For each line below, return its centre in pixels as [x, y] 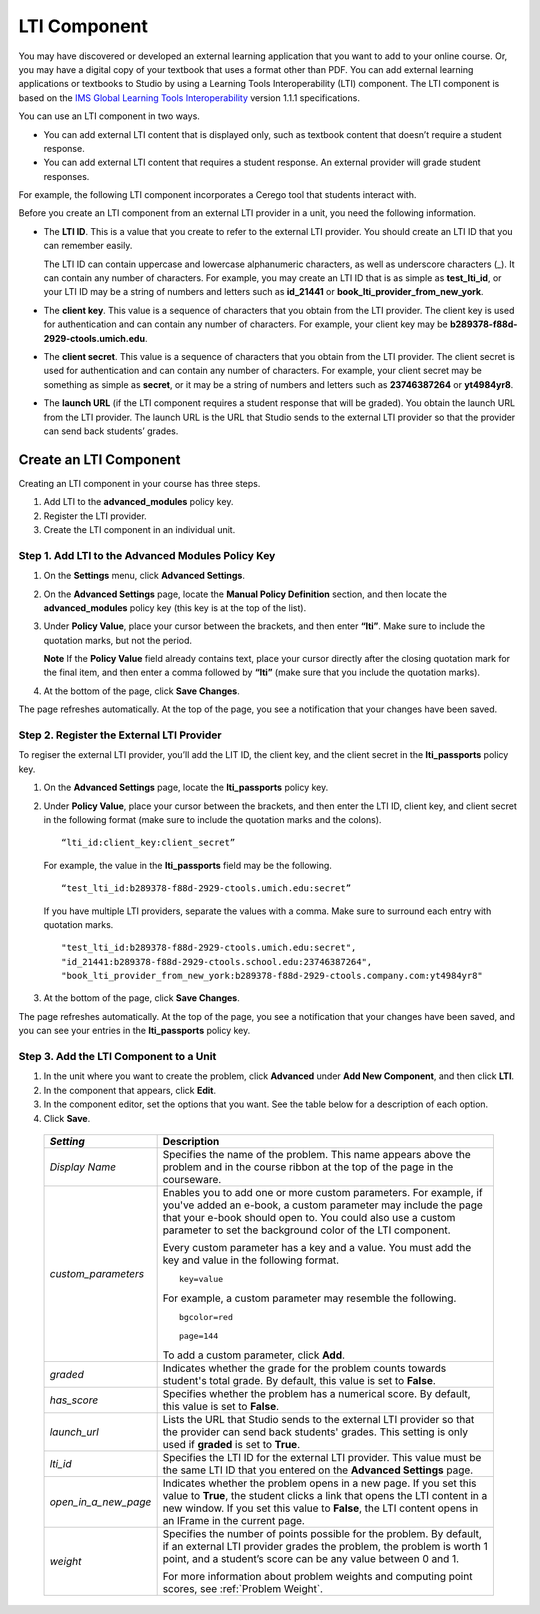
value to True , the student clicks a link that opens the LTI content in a [325, 1495]
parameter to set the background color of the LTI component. [306, 1230]
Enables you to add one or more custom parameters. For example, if [323, 1192]
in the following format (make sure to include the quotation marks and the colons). [212, 819]
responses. [66, 176]
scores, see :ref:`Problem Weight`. [243, 1588]
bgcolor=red [206, 1316]
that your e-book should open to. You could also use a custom [309, 1217]
